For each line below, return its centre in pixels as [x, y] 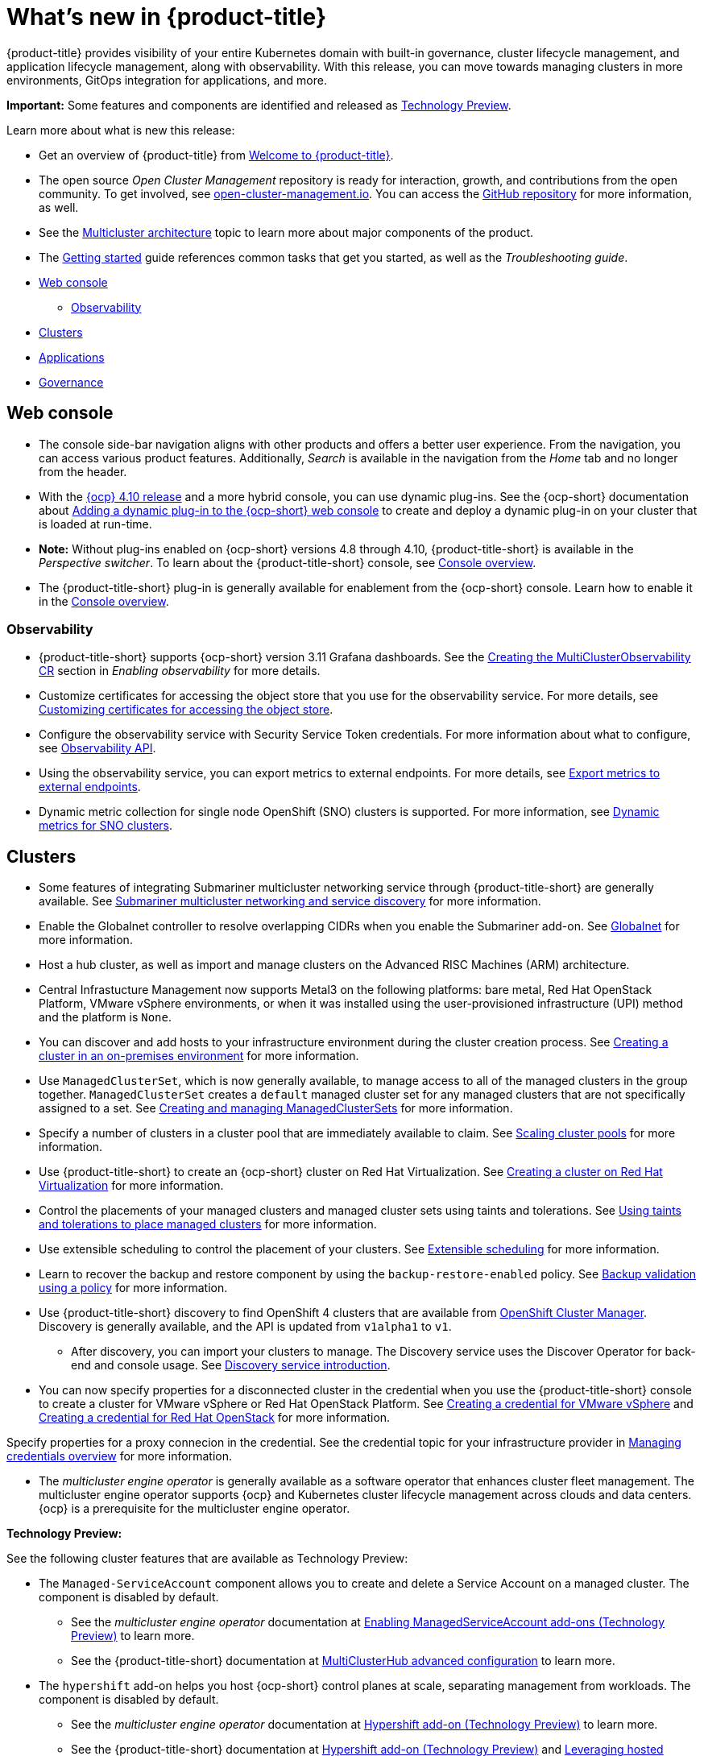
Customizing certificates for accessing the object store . [186, 710]
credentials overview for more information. [119, 1456]
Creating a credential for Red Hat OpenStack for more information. [215, 1418]
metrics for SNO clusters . [106, 826]
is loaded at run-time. [95, 524]
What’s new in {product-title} [167, 17]
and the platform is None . [106, 1017]
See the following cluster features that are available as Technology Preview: [207, 1559]
